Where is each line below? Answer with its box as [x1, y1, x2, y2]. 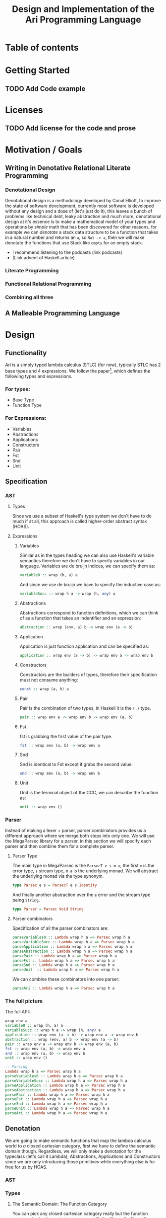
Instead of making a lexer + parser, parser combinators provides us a [5, 828, 146, 834]
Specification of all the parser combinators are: [12, 925, 109, 931]
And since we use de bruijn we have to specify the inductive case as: [19, 582, 161, 588]
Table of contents [5, 42, 79, 53]
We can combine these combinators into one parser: [12, 976, 120, 982]
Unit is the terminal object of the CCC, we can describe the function [19, 790, 159, 796]
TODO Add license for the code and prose [5, 124, 136, 133]
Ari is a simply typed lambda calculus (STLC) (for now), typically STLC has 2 [5, 362, 161, 368]
